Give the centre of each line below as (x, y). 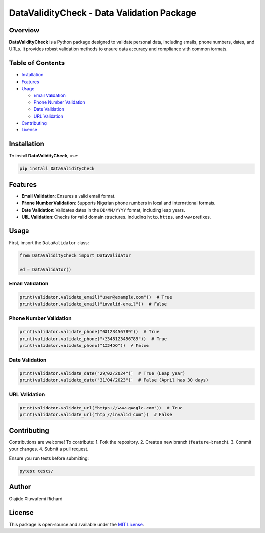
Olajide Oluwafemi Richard (36, 499)
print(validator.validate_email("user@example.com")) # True (96, 297)
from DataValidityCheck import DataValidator (75, 255)
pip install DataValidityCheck (57, 169)
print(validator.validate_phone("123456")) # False (84, 345)
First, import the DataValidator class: (49, 242)
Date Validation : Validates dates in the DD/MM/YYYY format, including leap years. (103, 210)
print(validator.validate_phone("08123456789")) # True (89, 332)
